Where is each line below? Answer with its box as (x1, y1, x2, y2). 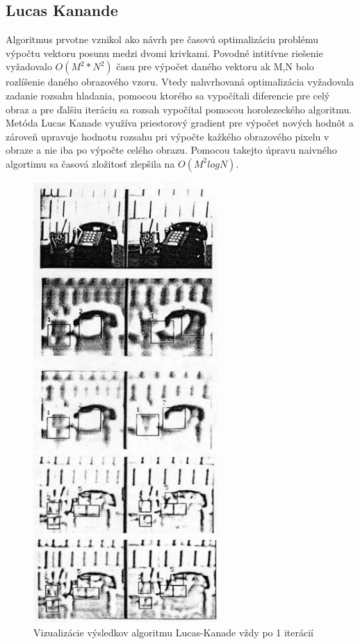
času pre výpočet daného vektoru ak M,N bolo (116, 59, 314, 74)
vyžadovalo (6, 59, 52, 74)
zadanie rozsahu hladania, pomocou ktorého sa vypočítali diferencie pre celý (6, 88, 330, 102)
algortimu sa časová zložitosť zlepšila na (6, 156, 175, 170)
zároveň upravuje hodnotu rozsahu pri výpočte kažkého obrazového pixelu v (6, 129, 329, 143)
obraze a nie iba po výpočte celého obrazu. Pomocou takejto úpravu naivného (6, 143, 337, 157)
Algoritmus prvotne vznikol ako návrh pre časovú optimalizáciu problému (6, 32, 318, 47)
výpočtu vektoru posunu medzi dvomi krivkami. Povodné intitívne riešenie (6, 45, 323, 60)
